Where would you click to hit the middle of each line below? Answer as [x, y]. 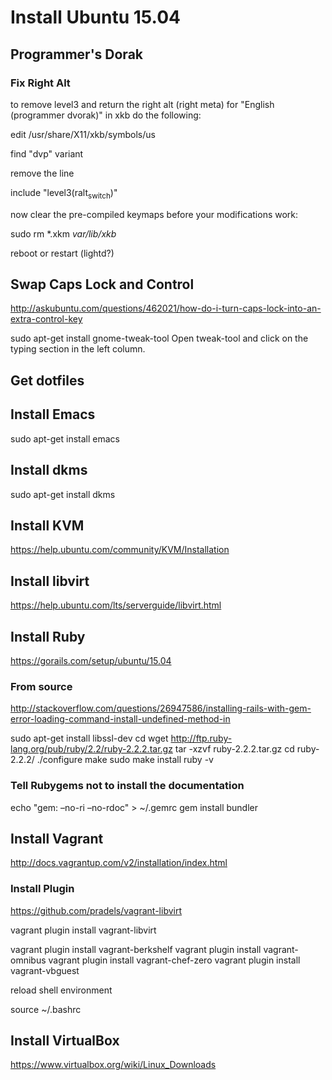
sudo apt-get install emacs [65, 438]
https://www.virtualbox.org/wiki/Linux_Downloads [113, 1065]
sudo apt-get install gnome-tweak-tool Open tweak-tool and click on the [159, 338]
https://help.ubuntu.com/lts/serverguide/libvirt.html [116, 605]
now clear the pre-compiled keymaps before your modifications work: [154, 214]
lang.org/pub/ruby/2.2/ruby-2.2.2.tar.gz [91, 749]
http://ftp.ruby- [201, 738]
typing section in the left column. [78, 349]
